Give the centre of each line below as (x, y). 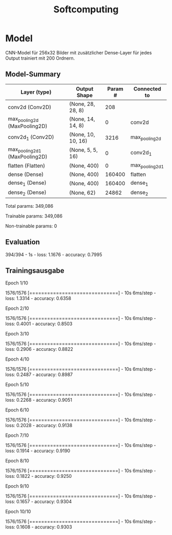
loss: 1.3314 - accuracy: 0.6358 (38, 298)
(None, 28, (82, 104)
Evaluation (23, 242)
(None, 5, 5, (83, 150)
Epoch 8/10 (17, 461)
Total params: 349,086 (29, 206)
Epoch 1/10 (17, 283)
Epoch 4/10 (17, 359)
